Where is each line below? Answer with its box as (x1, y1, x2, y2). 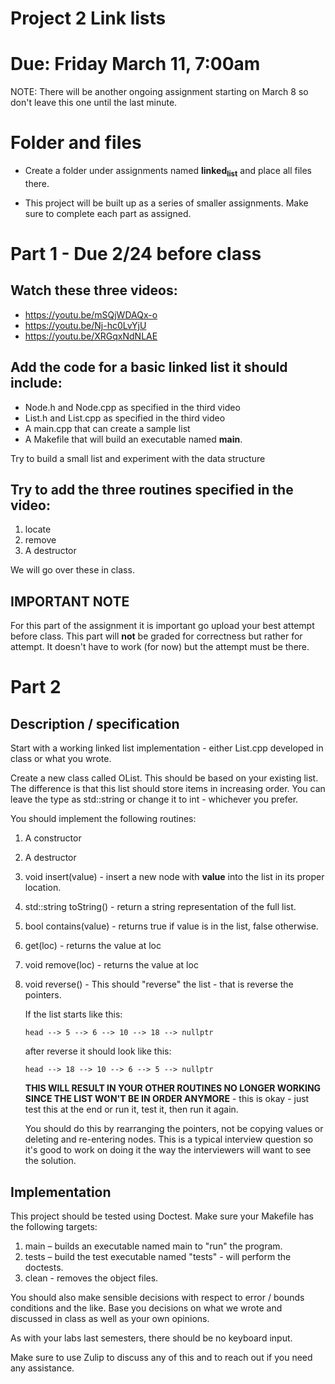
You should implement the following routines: (10, 813, 197, 825)
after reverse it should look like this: (24, 1045, 172, 1057)
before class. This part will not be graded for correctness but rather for (10, 630, 303, 642)
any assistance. (10, 1362, 75, 1374)
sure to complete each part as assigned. (24, 207, 192, 219)
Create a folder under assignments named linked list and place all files (24, 165, 312, 179)
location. (24, 882, 62, 894)
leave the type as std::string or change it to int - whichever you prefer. (10, 793, 299, 806)
